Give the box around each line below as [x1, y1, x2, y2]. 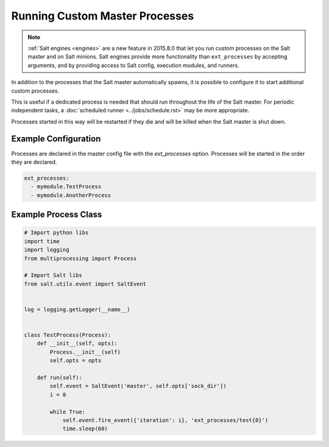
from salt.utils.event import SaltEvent [24, 280, 146, 287]
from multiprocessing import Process [24, 255, 137, 262]
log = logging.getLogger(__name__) [24, 306, 130, 313]
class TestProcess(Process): [24, 332, 111, 339]
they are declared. [11, 158, 57, 166]
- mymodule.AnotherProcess [30, 192, 111, 199]
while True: [49, 408, 85, 415]
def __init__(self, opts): [37, 340, 118, 347]
